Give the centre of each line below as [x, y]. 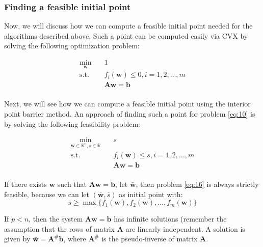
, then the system [56, 219]
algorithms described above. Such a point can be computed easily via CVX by [126, 35]
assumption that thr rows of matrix [59, 228]
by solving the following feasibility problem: [72, 123]
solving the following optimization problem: [72, 46]
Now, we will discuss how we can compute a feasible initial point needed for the [128, 26]
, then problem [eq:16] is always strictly [197, 184]
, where [75, 239]
